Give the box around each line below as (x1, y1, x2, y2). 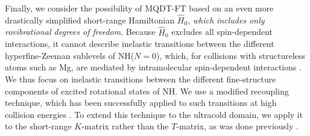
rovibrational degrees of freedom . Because (5, 25, 156, 38)
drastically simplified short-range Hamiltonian (5, 13, 175, 26)
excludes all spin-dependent (171, 25, 273, 38)
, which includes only (188, 13, 265, 26)
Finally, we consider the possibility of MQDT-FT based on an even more (5, 2, 274, 14)
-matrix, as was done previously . (176, 120, 299, 132)
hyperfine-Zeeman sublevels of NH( (5, 49, 134, 61)
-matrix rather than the (81, 120, 169, 132)
